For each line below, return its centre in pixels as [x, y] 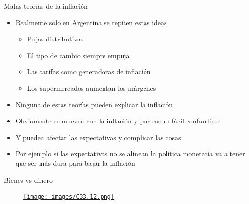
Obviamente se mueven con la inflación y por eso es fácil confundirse [118, 121]
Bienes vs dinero [28, 179]
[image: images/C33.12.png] [69, 197]
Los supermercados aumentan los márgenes [92, 88]
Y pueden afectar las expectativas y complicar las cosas [98, 137]
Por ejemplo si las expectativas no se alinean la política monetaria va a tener [130, 153]
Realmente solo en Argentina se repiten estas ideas [91, 22]
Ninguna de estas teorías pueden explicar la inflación [94, 104]
